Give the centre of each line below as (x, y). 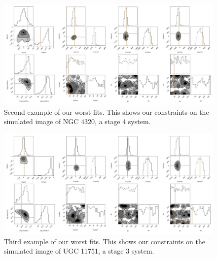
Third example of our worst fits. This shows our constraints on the (105, 241)
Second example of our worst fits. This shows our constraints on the (107, 112)
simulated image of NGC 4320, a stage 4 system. (77, 121)
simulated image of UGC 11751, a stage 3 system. (79, 251)
